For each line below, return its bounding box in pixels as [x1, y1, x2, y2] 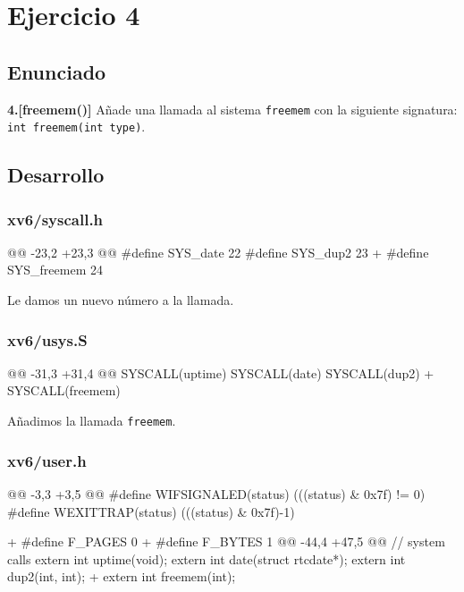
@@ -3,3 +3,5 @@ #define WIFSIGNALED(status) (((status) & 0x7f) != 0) [7, 484, 426, 503]
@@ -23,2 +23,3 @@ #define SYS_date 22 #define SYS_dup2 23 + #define [7, 242, 429, 261]
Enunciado [7, 57, 106, 85]
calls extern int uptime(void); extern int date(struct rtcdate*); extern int [7, 549, 406, 568]
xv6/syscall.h [7, 207, 104, 230]
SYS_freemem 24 [7, 260, 103, 279]
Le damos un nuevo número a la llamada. [7, 291, 234, 309]
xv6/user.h [7, 449, 87, 471]
